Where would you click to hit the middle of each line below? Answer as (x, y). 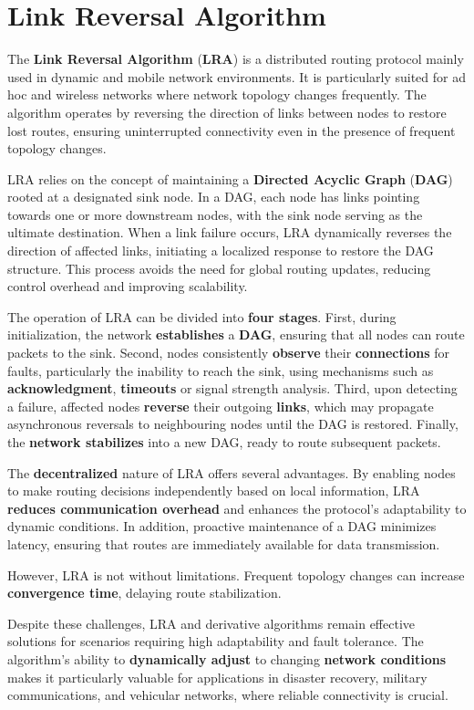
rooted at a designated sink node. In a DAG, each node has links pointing (214, 197)
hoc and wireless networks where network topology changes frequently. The (217, 94)
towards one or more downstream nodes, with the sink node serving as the (215, 214)
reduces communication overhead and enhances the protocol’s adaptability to (237, 508)
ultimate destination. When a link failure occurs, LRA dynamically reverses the (230, 232)
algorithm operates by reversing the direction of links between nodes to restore (227, 112)
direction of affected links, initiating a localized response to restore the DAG (221, 251)
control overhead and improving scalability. (128, 286)
